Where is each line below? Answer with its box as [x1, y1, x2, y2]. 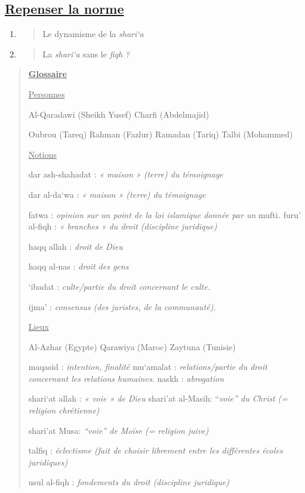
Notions [28, 148, 57, 160]
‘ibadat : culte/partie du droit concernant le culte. [28, 280, 210, 292]
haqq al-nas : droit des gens [28, 260, 129, 272]
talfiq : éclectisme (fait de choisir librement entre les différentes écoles [28, 444, 283, 457]
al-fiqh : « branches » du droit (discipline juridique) [28, 220, 217, 232]
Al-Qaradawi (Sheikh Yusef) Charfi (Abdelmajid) [28, 108, 210, 120]
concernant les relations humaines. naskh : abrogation [28, 372, 224, 384]
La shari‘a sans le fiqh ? [42, 47, 130, 60]
